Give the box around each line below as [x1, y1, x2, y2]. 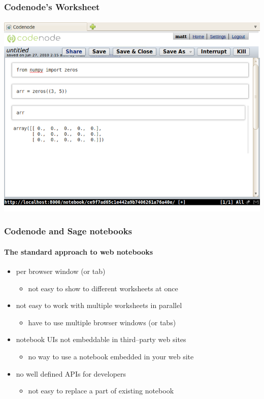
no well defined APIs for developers [16, 368, 126, 379]
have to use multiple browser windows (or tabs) [28, 317, 176, 327]
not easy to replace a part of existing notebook [28, 385, 174, 396]
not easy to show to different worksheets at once [28, 283, 178, 293]
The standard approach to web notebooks [4, 246, 153, 257]
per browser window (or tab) [16, 266, 106, 277]
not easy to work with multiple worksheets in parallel [16, 300, 182, 311]
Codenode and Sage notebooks [4, 225, 133, 237]
